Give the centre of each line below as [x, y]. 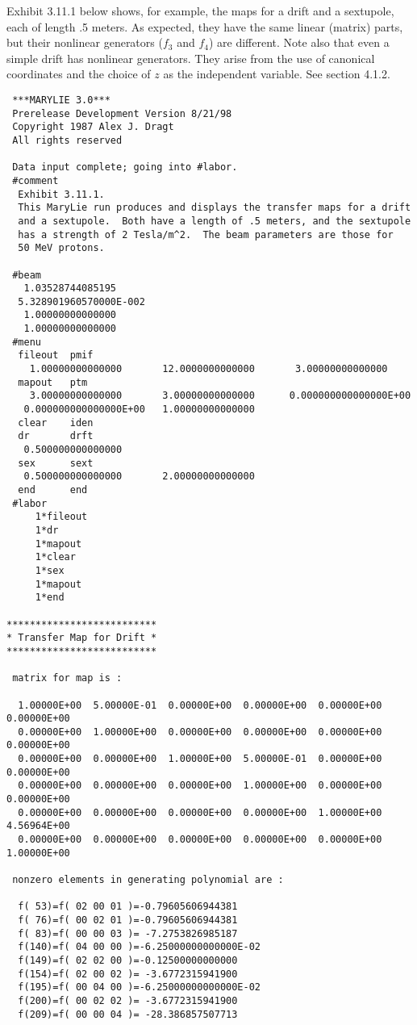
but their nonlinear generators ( [85, 42]
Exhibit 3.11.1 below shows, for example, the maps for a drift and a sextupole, [200, 10]
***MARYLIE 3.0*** [61, 100]
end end [53, 490]
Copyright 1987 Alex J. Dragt [93, 127]
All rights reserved [67, 140]
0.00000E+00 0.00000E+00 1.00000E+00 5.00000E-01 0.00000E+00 [200, 759]
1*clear [55, 557]
